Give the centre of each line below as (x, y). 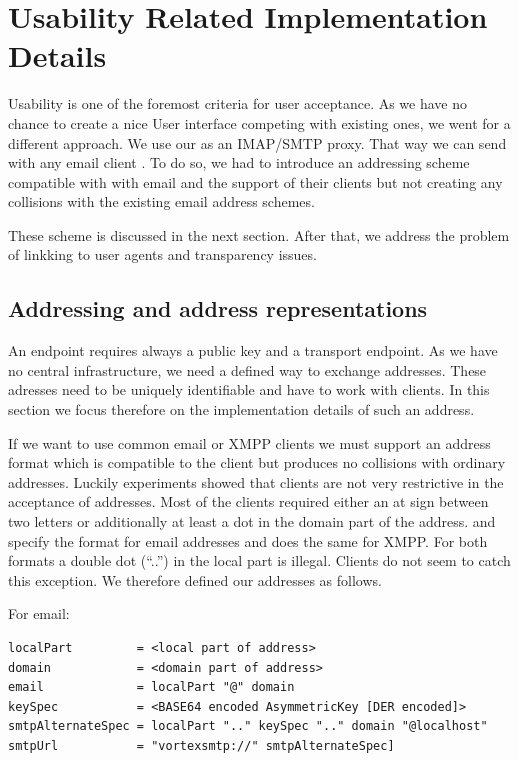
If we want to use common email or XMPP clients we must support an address (249, 442)
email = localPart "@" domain (151, 687)
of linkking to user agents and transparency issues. (162, 254)
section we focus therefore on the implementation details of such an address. (241, 409)
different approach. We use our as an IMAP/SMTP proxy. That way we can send (257, 142)
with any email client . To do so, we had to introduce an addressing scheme (239, 162)
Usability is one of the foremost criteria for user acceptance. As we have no (238, 103)
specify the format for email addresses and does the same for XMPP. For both (248, 540)
